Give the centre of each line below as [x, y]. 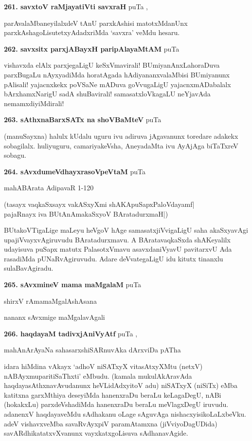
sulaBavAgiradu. [29, 268]
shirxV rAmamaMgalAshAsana [50, 301]
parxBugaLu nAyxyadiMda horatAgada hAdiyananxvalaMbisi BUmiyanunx [117, 74]
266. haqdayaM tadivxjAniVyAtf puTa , [71, 333]
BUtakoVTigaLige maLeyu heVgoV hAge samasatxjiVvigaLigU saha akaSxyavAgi [126, 230]
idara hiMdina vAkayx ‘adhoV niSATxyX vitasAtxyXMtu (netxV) [103, 366]
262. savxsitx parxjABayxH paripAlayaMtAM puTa [92, 48]
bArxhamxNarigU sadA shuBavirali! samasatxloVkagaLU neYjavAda [107, 94]
